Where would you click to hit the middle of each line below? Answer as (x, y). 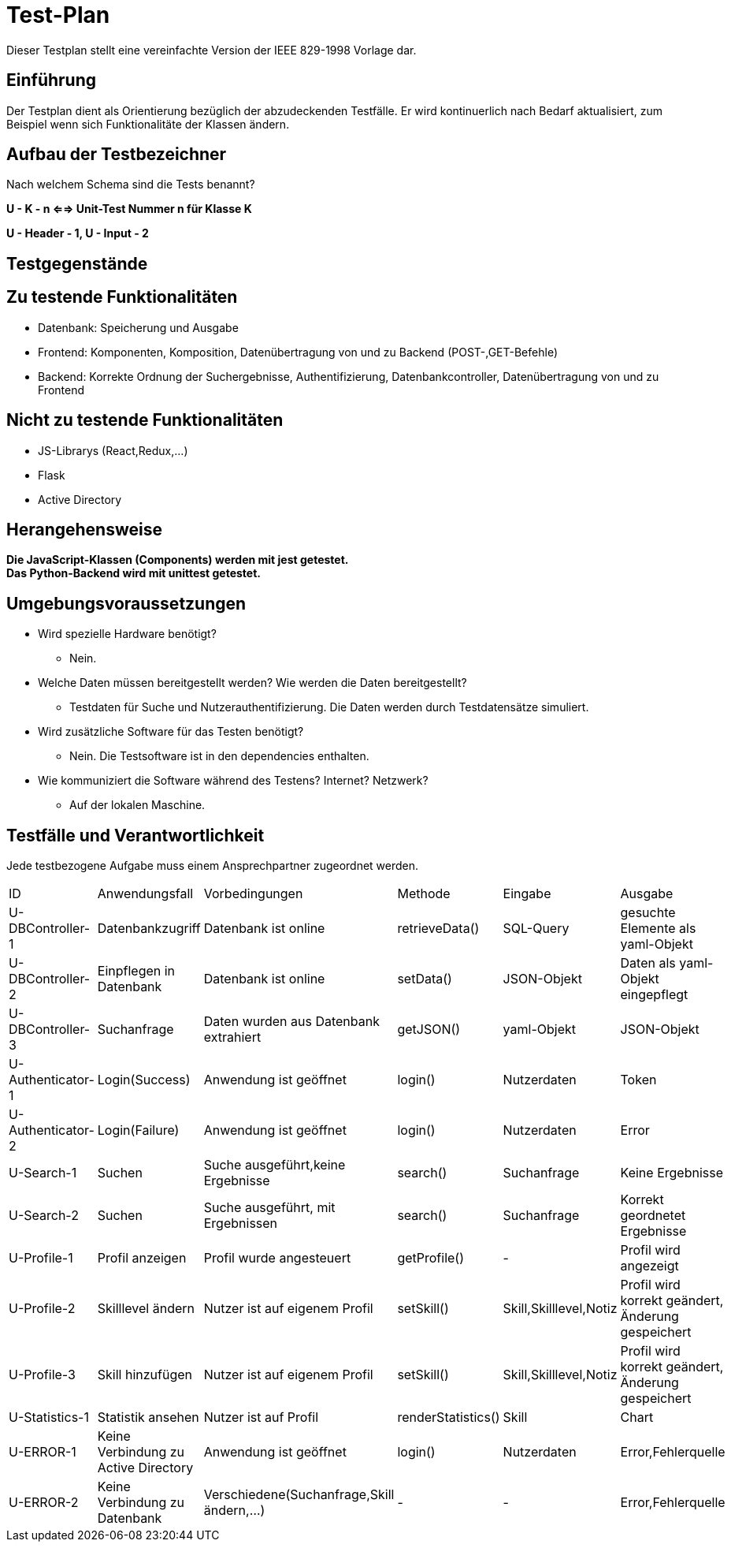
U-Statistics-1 (49, 1417)
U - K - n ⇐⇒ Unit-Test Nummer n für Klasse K (129, 209)
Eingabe (527, 894)
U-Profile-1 (41, 1258)
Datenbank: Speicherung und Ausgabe (138, 327)
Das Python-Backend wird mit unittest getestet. (134, 573)
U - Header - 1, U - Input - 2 (78, 233)
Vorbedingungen (253, 894)
